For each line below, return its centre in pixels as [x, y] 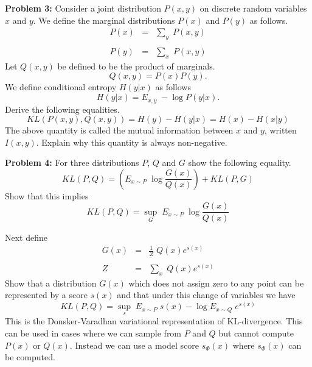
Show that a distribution [51, 283]
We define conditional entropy [61, 87]
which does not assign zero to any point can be [216, 283]
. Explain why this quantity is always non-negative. [132, 142]
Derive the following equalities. [62, 109]
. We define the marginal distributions [104, 20]
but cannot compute [256, 333]
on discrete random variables [253, 8]
